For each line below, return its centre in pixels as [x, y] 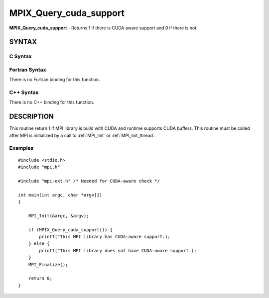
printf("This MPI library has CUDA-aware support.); [105, 237]
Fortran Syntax [28, 70]
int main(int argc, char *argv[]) [60, 195]
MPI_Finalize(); [48, 264]
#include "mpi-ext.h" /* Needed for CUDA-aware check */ [89, 181]
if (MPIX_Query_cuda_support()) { [70, 230]
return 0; [40, 278]
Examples [21, 148]
